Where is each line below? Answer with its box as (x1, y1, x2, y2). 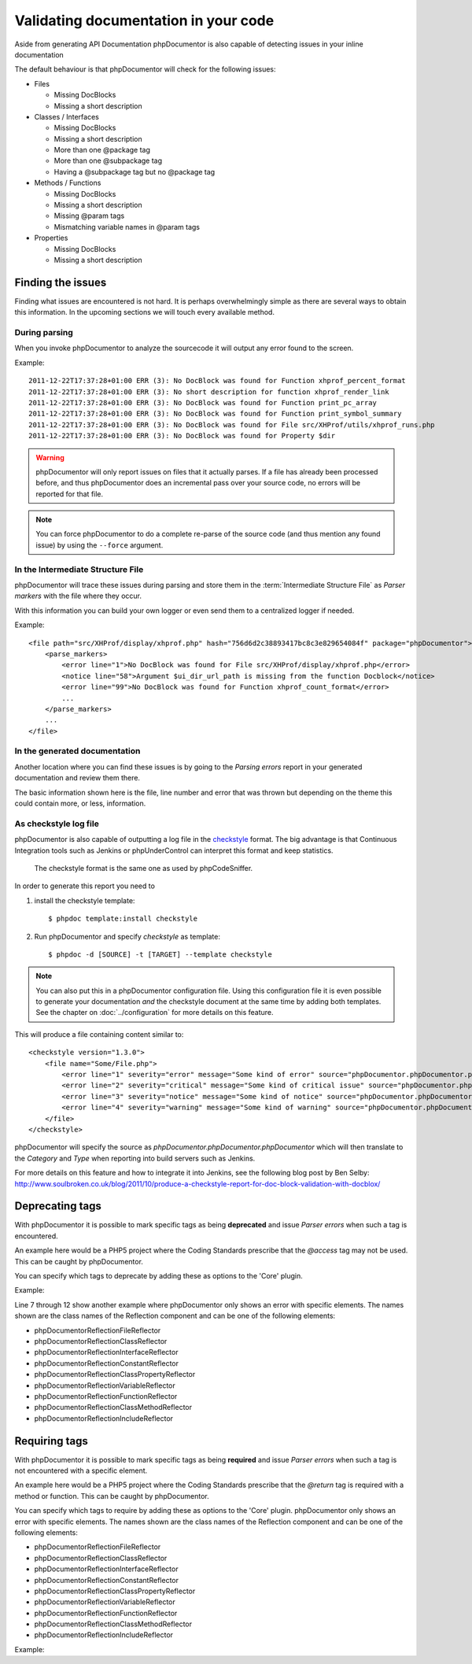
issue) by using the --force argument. (35, 540, 164, 550)
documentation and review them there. (14, 773, 141, 783)
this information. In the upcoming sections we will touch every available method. (14, 308, 275, 317)
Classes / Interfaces (34, 112, 100, 121)
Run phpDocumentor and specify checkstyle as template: (34, 932, 220, 941)
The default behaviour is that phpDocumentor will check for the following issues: (14, 65, 276, 74)
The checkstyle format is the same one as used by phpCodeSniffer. (34, 863, 253, 873)
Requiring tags (14, 1434, 88, 1448)
